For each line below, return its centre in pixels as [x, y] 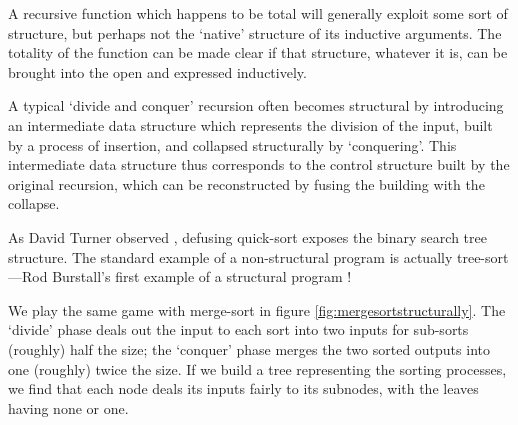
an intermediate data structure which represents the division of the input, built [250, 124]
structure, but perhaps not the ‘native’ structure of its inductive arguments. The [255, 32]
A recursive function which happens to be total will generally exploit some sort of [258, 13]
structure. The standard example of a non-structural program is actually [230, 256]
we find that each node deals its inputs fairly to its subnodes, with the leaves [243, 388]
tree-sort [482, 256]
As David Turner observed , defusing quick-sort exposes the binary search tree [247, 236]
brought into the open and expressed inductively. [157, 71]
